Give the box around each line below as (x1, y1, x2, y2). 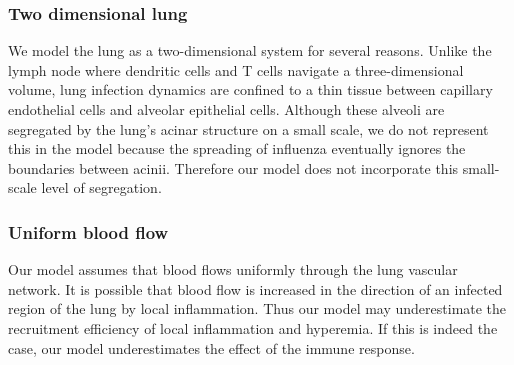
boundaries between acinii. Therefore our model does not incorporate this (8, 157, 459, 178)
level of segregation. (41, 177, 162, 198)
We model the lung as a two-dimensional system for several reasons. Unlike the (8, 40, 492, 61)
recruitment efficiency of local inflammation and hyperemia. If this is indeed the (8, 317, 498, 338)
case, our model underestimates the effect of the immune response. (8, 337, 415, 358)
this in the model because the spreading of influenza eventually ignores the (8, 138, 466, 159)
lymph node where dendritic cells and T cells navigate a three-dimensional (8, 59, 464, 80)
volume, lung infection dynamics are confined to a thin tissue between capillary (8, 79, 493, 100)
